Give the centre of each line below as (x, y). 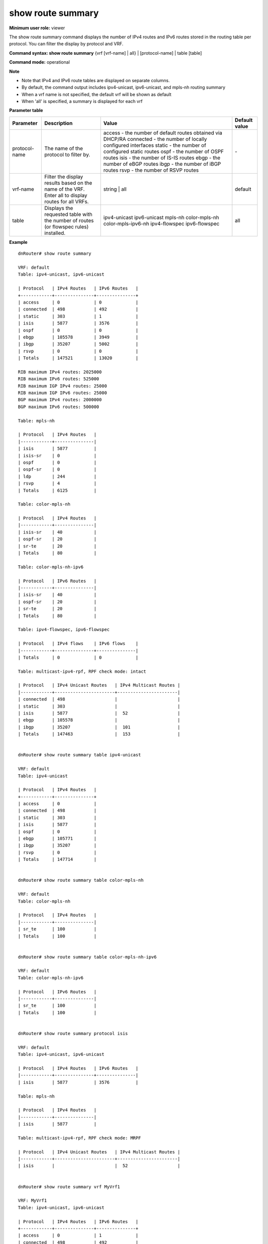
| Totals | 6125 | (57, 490)
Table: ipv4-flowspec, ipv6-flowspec (64, 630)
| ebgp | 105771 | (57, 839)
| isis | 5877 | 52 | (99, 713)
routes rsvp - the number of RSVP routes (151, 170)
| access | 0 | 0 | (78, 302)
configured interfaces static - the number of (155, 145)
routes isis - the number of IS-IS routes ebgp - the (162, 158)
